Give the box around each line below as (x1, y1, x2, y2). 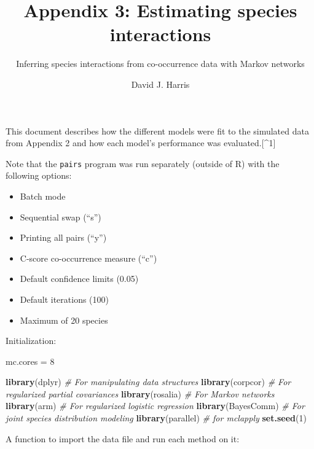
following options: (6, 169, 72, 182)
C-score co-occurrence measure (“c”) (20, 251, 157, 264)
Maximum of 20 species (20, 313, 108, 326)
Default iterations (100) (20, 292, 109, 305)
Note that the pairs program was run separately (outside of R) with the (6, 157, 280, 170)
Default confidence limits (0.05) (20, 272, 139, 285)
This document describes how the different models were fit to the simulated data (6, 124, 309, 137)
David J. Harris (131, 77, 190, 90)
